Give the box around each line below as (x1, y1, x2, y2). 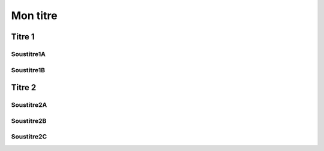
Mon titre (11, 9, 58, 22)
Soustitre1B (11, 66, 45, 74)
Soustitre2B (11, 116, 47, 125)
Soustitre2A (11, 101, 47, 109)
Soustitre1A (11, 50, 46, 58)
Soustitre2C (11, 132, 47, 141)
